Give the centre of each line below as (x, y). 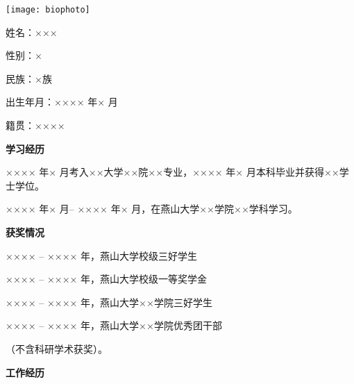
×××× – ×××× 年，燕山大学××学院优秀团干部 (114, 325)
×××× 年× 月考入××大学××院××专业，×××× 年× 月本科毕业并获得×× (172, 172)
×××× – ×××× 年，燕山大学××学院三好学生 (109, 302)
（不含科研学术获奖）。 (57, 348)
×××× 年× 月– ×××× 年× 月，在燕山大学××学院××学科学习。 (152, 209)
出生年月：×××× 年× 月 (62, 102)
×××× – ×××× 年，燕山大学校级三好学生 (102, 255)
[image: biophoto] (48, 10)
